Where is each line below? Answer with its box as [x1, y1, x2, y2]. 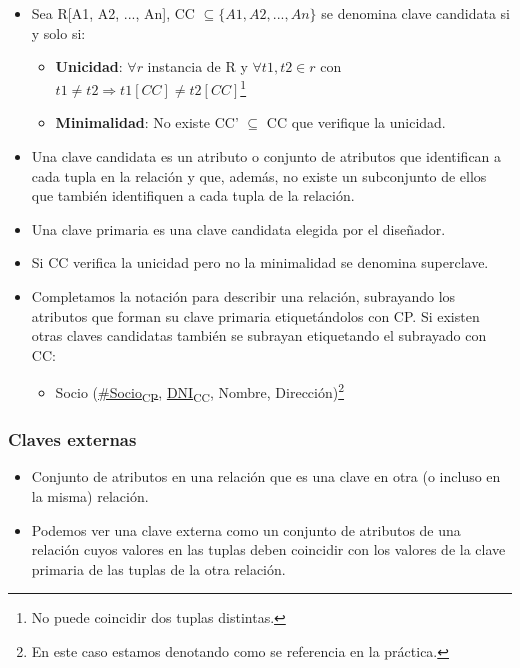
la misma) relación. [31, 485, 149, 506]
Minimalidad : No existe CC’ [55, 112, 239, 133]
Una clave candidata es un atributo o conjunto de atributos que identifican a [31, 146, 502, 167]
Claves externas [8, 427, 137, 452]
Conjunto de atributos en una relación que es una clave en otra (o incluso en [31, 466, 501, 487]
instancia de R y [147, 56, 248, 77]
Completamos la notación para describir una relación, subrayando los [31, 286, 456, 306]
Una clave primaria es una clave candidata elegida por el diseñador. [31, 218, 446, 239]
